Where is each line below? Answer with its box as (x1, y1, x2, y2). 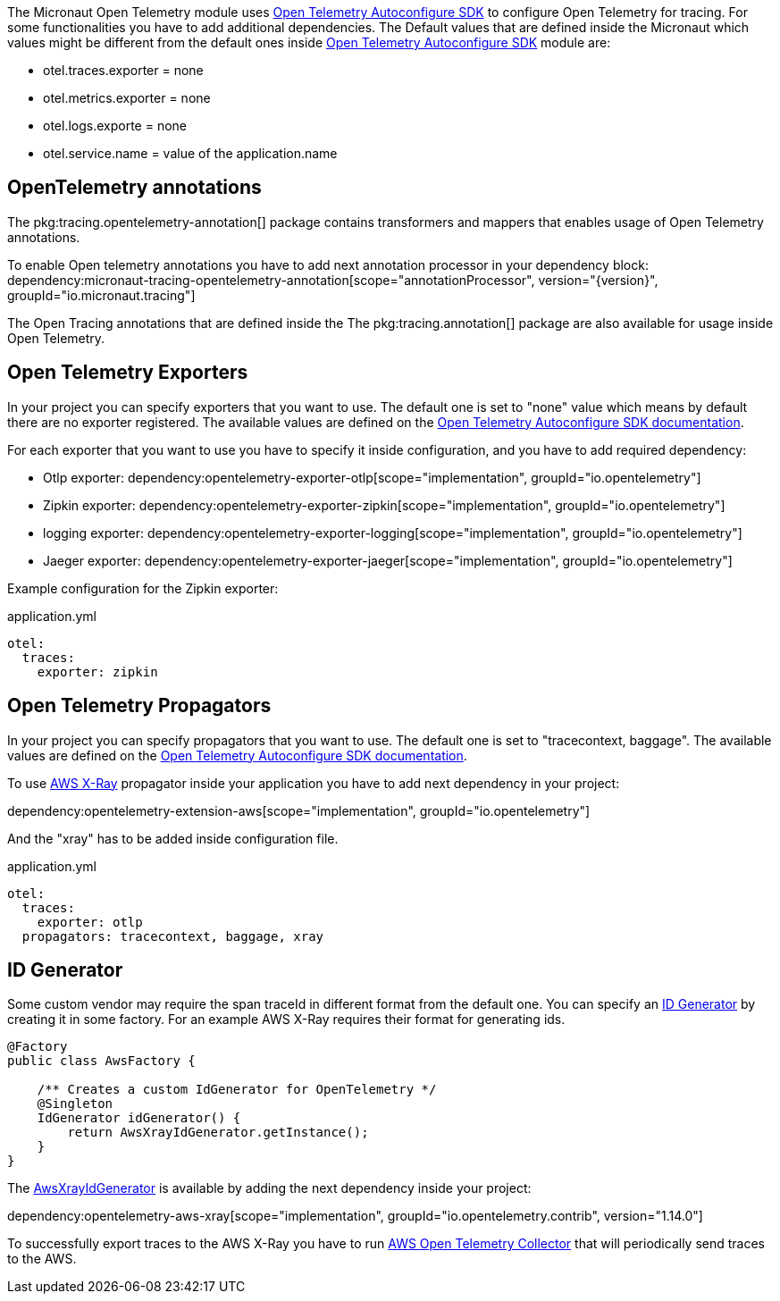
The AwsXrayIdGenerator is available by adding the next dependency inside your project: (7, 1180, 532, 1196)
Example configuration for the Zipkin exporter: (7, 580, 279, 596)
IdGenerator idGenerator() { (37, 1111, 241, 1126)
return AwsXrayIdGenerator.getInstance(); (67, 1125, 369, 1140)
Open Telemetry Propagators (7, 694, 272, 718)
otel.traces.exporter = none (43, 63, 204, 78)
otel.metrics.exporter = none (43, 90, 211, 105)
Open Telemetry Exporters (7, 361, 248, 384)
